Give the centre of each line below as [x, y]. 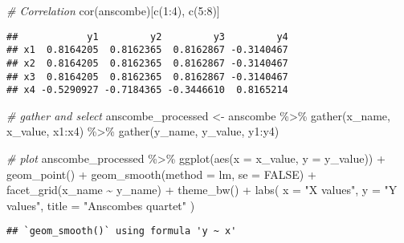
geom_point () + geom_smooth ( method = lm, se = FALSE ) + [161, 174]
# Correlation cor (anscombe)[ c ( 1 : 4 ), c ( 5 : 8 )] [113, 10]
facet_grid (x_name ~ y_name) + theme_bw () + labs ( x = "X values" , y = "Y [202, 190]
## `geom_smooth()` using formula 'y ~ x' [122, 231]
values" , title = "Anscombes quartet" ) [101, 205]
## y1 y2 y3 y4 [147, 36]
